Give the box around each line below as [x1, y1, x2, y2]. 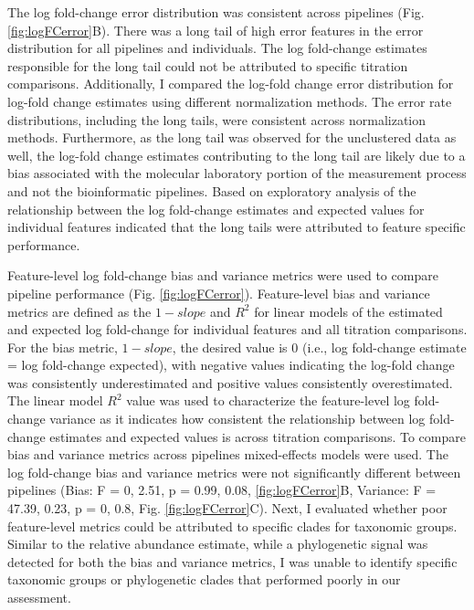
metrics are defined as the [7, 301, 152, 321]
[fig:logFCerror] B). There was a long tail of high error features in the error [7, 20, 424, 39]
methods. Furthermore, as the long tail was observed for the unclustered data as [7, 128, 457, 147]
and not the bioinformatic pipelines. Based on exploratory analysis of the [7, 181, 416, 200]
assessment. [7, 588, 71, 606]
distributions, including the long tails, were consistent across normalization [7, 110, 427, 129]
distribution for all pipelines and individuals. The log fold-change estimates [7, 38, 427, 58]
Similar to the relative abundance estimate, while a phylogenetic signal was [7, 534, 428, 553]
